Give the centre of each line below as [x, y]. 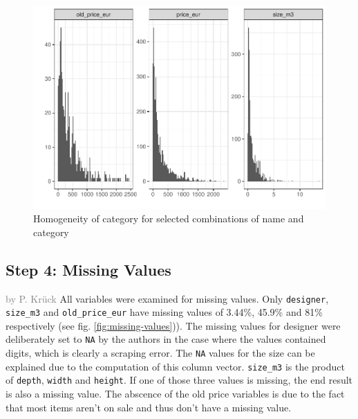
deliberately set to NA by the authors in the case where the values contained [166, 339]
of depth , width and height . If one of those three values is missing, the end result [179, 380]
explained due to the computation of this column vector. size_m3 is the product [175, 366]
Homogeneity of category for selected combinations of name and [169, 219]
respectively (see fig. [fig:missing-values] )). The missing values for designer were [173, 325]
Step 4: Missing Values [88, 269]
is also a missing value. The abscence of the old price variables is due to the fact [175, 394]
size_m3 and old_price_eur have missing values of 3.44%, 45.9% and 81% [164, 312]
